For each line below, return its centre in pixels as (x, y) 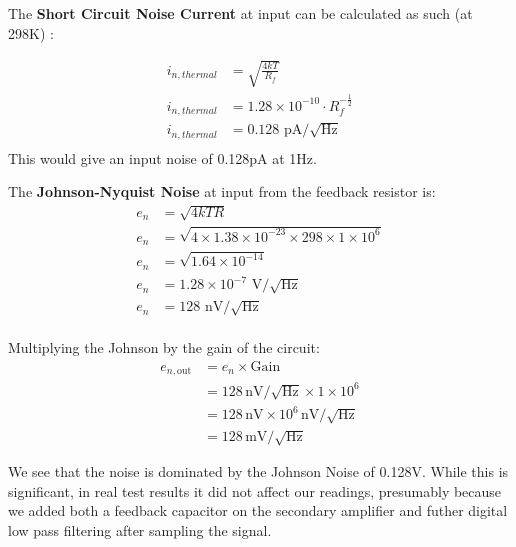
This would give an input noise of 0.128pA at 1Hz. (162, 157)
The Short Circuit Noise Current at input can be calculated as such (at (240, 13)
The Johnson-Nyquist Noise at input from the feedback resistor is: (222, 191)
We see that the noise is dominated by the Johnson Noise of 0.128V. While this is (258, 471)
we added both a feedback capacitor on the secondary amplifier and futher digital (258, 510)
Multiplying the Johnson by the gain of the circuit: (164, 347)
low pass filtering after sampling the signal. (140, 530)
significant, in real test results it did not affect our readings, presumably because (255, 490)
